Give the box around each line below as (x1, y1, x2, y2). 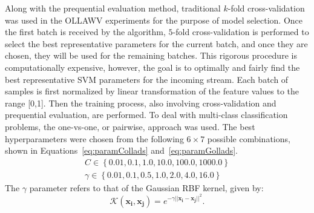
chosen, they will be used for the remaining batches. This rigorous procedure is (5, 49, 297, 62)
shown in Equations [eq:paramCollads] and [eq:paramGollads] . (5, 144, 238, 157)
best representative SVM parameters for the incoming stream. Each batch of (5, 73, 289, 85)
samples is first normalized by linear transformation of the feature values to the (5, 85, 299, 97)
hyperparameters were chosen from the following (5, 132, 184, 145)
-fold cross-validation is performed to (172, 25, 309, 38)
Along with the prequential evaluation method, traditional (5, 2, 221, 14)
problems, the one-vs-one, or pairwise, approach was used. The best (5, 120, 255, 133)
